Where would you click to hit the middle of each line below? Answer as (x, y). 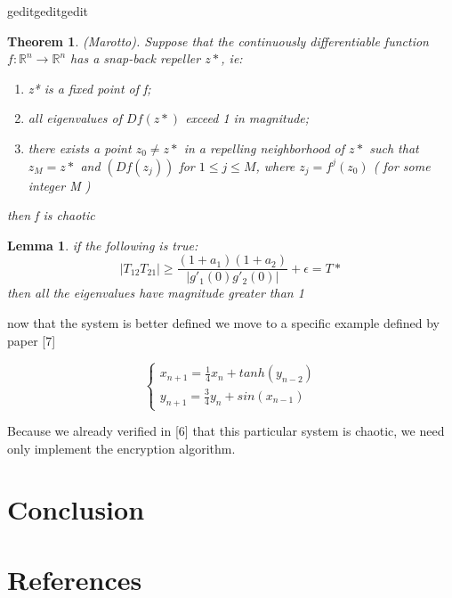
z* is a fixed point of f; (89, 88)
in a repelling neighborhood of (264, 147)
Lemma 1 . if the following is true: (103, 245)
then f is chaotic (51, 215)
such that (394, 147)
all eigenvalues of (75, 118)
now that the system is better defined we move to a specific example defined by (223, 323)
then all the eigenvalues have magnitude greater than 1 (156, 293)
